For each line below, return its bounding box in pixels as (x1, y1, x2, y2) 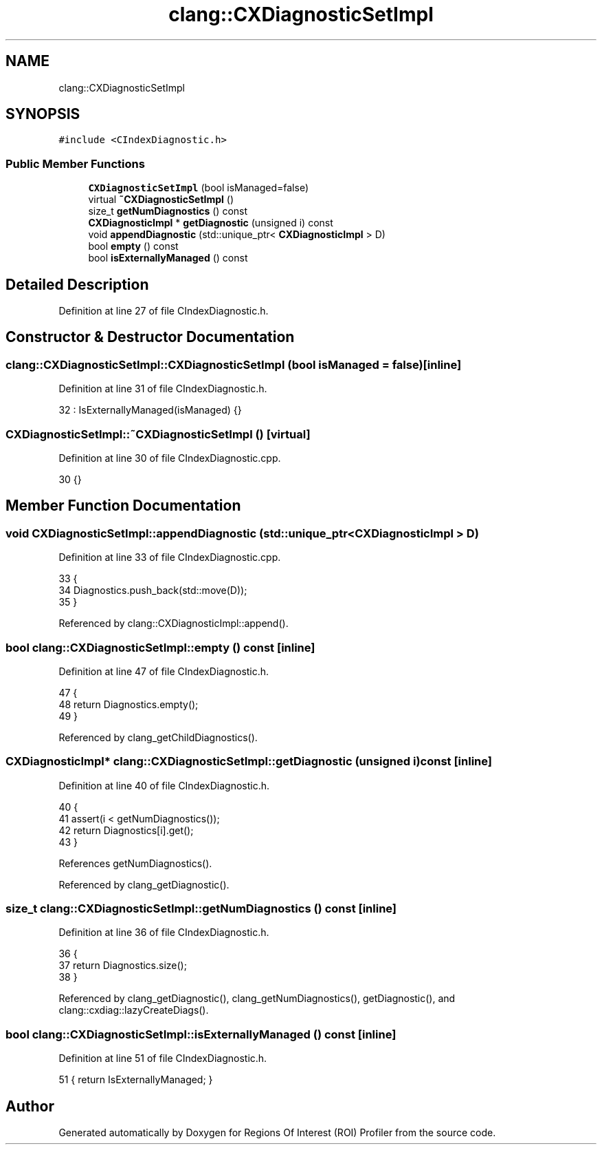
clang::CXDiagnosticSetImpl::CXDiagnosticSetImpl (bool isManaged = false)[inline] (5, 357, 462, 372)
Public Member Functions (5, 156, 145, 171)
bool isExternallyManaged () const (88, 252, 248, 264)
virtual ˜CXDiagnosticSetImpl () (88, 193, 234, 206)
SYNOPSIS (5, 105, 80, 123)
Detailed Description (5, 275, 149, 293)
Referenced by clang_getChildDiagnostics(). (58, 731, 258, 743)
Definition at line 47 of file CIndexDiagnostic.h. (58, 665, 269, 677)
